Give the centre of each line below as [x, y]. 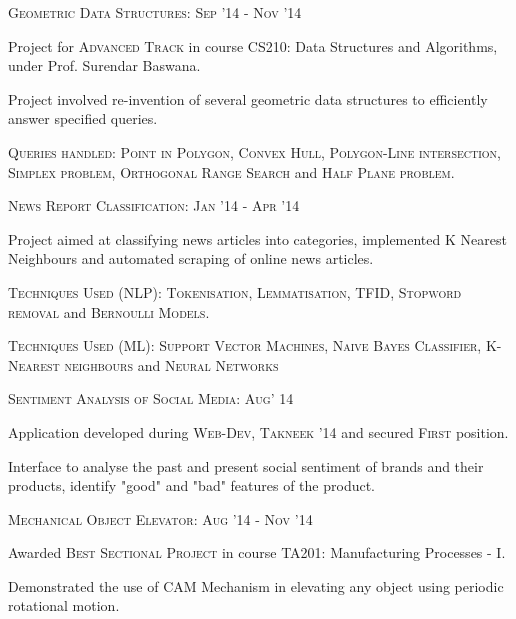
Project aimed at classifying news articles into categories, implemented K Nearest [257, 238]
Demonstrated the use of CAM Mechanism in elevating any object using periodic [256, 585]
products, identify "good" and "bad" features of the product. [192, 485]
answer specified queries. [83, 118]
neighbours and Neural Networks [171, 364]
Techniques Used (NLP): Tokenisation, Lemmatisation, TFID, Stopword [235, 291]
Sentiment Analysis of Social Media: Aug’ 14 [151, 398]
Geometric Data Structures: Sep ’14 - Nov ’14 [155, 12]
